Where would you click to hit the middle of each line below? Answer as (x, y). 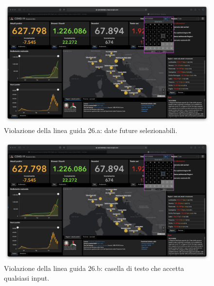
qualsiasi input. (27, 277)
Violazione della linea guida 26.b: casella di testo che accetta (94, 268)
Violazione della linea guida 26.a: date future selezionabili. (91, 130)
